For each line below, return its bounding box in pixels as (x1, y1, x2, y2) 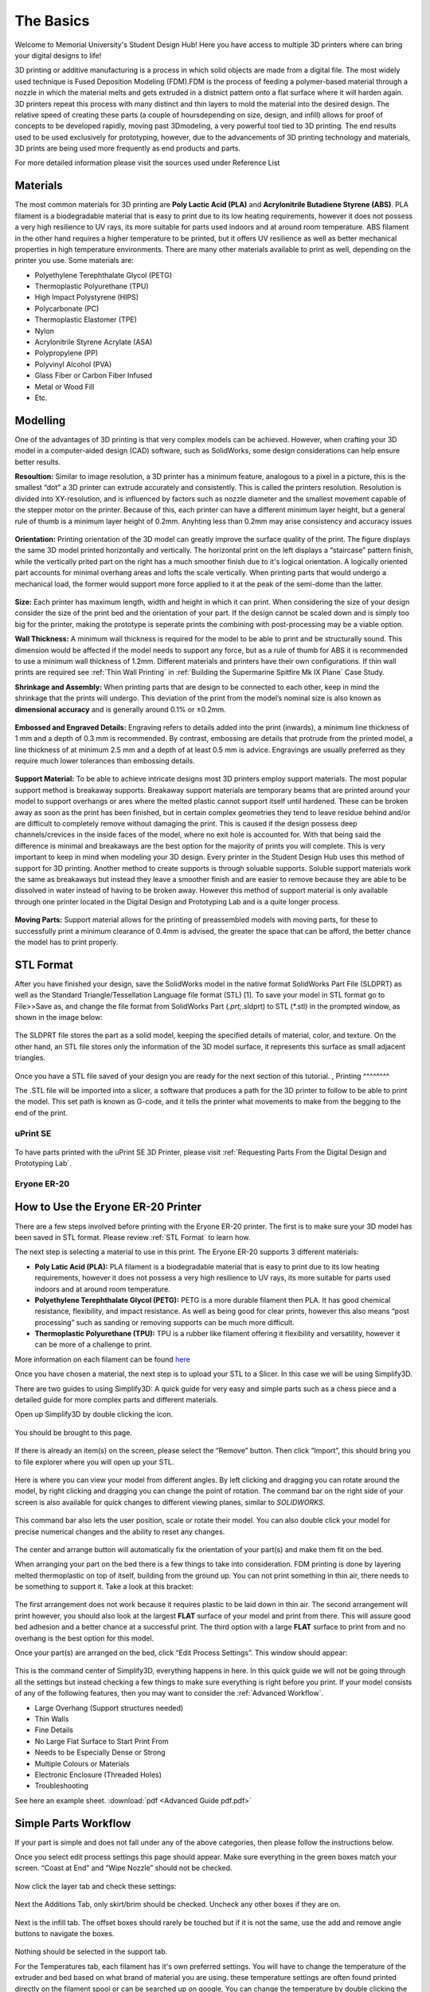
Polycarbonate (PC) (34, 304, 100, 313)
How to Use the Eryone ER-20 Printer (14, 1200, 202, 1214)
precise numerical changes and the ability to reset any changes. (14, 1527, 225, 1536)
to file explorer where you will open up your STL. (14, 1457, 174, 1466)
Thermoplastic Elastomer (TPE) (34, 315, 137, 324)
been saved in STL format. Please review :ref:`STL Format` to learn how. (14, 1232, 251, 1242)
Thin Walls (34, 1714, 69, 1723)
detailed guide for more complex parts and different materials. (14, 1395, 219, 1405)
